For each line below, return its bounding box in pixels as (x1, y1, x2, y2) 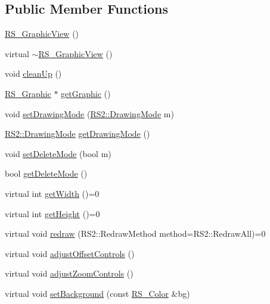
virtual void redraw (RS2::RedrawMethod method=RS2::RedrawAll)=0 (5, 227, 266, 240)
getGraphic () (61, 87, 111, 99)
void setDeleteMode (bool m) (5, 147, 111, 159)
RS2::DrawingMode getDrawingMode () (5, 127, 150, 140)
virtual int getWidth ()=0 (5, 187, 100, 199)
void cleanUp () (5, 67, 62, 80)
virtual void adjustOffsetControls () (5, 247, 135, 259)
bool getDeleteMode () (5, 167, 88, 180)
